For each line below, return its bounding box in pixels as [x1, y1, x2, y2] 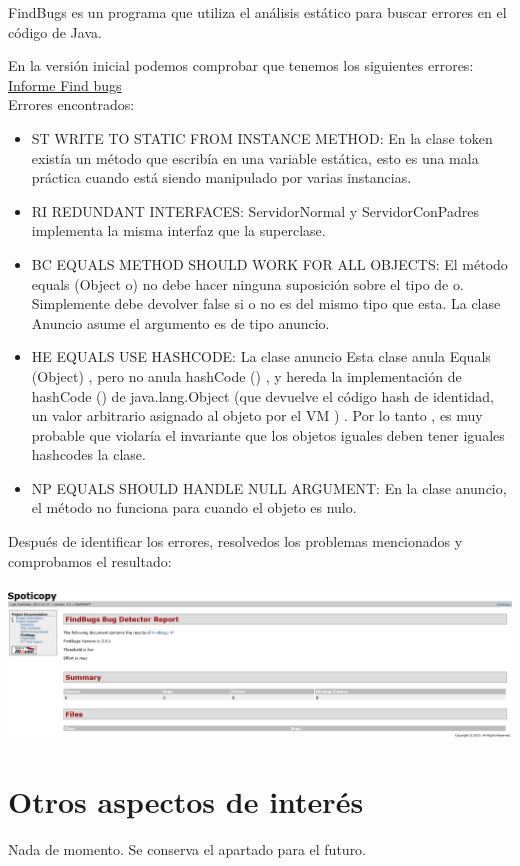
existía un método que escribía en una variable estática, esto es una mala [31, 147, 479, 168]
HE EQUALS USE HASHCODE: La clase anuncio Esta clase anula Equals [31, 346, 491, 367]
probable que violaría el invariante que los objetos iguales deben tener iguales [31, 424, 505, 445]
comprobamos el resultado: [8, 550, 172, 571]
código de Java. [8, 21, 102, 42]
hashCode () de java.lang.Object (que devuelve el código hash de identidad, [31, 385, 494, 406]
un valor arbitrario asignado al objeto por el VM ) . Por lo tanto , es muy [31, 405, 483, 426]
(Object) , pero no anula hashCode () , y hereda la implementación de [31, 365, 462, 386]
